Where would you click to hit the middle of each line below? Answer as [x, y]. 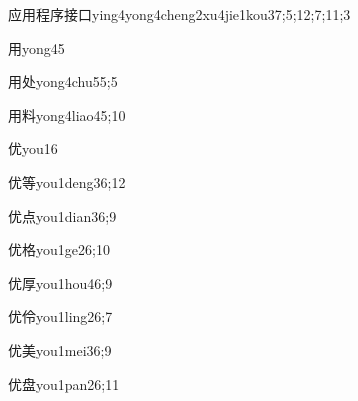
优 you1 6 [33, 148]
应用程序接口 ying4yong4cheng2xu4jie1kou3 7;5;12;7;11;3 [179, 14]
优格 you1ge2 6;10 [59, 249]
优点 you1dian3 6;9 [62, 215]
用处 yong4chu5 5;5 [63, 81]
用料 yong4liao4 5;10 [67, 114]
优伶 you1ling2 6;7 [60, 316]
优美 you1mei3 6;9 [60, 349]
